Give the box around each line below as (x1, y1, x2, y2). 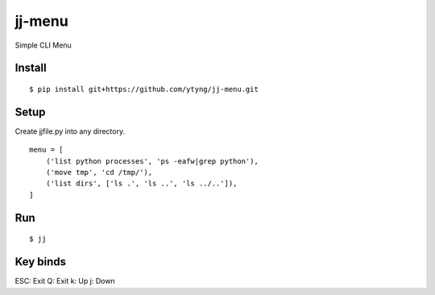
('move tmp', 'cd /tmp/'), (45, 168, 153, 177)
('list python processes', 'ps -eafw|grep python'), (45, 156, 259, 165)
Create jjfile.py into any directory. (14, 126, 125, 136)
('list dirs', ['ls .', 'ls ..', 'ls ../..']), (45, 179, 238, 189)
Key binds (14, 255, 67, 269)
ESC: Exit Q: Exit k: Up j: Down (14, 276, 116, 286)
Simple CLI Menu (14, 40, 72, 50)
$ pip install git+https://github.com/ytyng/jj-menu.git (29, 85, 259, 93)
